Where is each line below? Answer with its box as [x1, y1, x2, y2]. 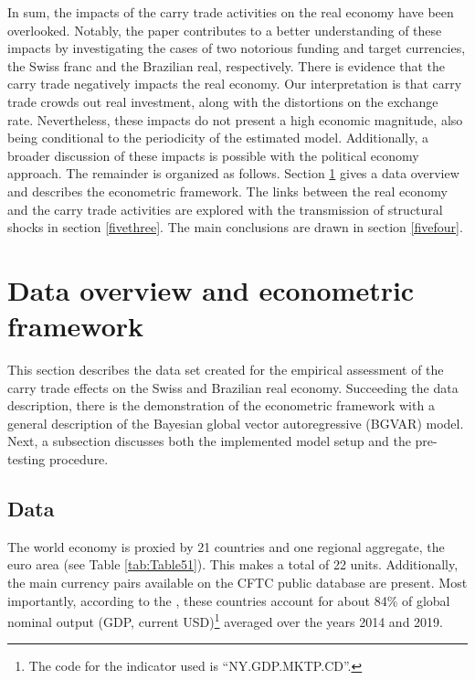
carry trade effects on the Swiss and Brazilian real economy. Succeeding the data [7, 377, 459, 397]
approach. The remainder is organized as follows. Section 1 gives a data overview [7, 164, 459, 183]
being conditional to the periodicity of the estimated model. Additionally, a [7, 128, 429, 147]
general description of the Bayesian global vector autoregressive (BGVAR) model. [7, 413, 464, 432]
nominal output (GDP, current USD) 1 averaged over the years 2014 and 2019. [7, 610, 443, 631]
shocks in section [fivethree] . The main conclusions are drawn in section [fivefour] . [7, 218, 463, 237]
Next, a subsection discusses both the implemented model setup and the [7, 431, 411, 451]
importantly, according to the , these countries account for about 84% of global [7, 590, 450, 610]
